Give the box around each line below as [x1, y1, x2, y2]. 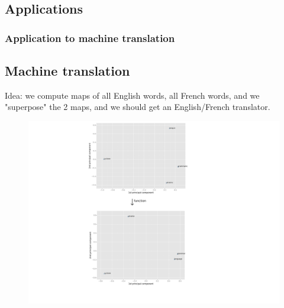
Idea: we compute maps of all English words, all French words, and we [5, 89, 260, 101]
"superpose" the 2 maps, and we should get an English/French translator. [5, 100, 270, 113]
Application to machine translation [5, 30, 175, 45]
